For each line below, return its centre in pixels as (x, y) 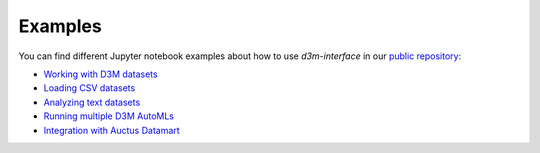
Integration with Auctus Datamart (111, 130)
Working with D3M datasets (101, 74)
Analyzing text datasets (92, 102)
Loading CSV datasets (89, 88)
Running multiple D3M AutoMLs (109, 116)
